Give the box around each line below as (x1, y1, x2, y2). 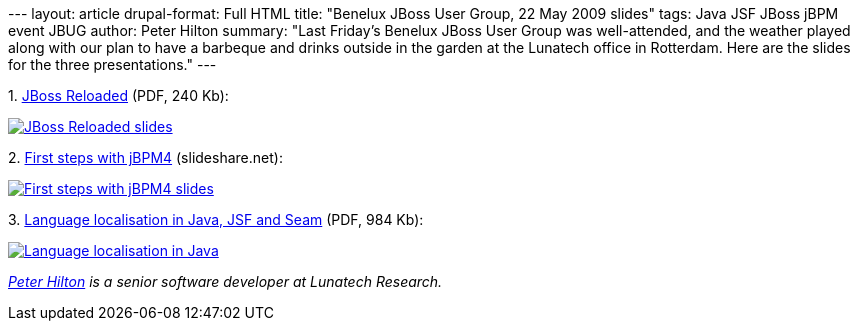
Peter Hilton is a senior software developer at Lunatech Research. (8, 273, 443, 290)
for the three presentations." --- (8, 56, 217, 73)
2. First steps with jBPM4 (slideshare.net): (8, 149, 283, 166)
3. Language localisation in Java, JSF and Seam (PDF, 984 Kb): (8, 211, 424, 228)
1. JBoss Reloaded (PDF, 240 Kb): (8, 87, 229, 104)
